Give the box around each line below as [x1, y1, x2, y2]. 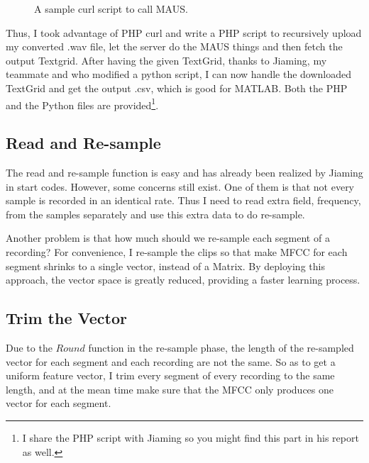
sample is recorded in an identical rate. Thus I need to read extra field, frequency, [6, 193, 361, 208]
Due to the [6, 340, 53, 355]
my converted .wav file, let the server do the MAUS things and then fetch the [6, 39, 343, 54]
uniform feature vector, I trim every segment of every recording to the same [6, 368, 335, 383]
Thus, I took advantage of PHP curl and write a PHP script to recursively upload [6, 25, 362, 40]
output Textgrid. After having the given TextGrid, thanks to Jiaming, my [6, 52, 327, 67]
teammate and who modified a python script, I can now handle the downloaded [6, 67, 352, 82]
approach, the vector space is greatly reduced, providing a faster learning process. [6, 272, 360, 287]
